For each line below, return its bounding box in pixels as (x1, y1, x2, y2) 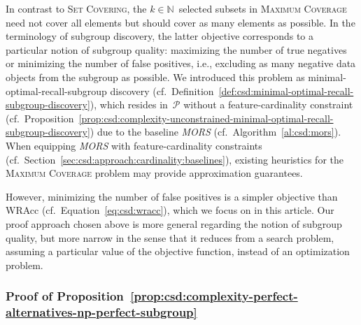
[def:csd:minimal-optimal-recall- (218, 83, 354, 98)
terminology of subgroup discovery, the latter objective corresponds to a (6, 29, 314, 43)
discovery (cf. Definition (110, 83, 214, 98)
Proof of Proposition (6, 287, 124, 305)
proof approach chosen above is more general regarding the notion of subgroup (6, 216, 342, 231)
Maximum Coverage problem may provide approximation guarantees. (6, 166, 303, 180)
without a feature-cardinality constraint (183, 97, 353, 112)
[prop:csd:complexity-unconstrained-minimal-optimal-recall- (78, 110, 334, 125)
